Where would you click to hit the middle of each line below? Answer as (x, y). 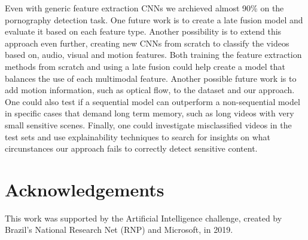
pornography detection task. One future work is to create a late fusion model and (154, 19)
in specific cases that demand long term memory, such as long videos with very (150, 113)
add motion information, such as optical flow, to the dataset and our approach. (150, 90)
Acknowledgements (85, 189)
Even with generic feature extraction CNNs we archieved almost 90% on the (144, 8)
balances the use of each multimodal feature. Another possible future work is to (151, 78)
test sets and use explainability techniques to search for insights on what (138, 136)
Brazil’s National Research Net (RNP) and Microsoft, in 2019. (119, 230)
